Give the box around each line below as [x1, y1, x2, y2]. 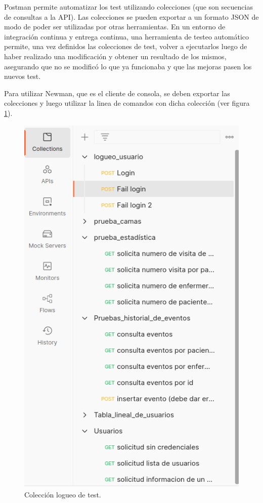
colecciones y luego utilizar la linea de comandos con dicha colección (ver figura [4, 98, 250, 108]
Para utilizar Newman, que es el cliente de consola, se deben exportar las [4, 88, 230, 98]
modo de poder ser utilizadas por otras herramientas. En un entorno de [4, 21, 226, 32]
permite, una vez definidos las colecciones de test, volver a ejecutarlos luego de [4, 41, 247, 52]
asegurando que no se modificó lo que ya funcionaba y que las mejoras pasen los [4, 61, 252, 71]
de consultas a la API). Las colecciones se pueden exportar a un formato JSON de [4, 11, 259, 22]
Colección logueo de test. [24, 489, 101, 499]
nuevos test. [4, 71, 41, 81]
